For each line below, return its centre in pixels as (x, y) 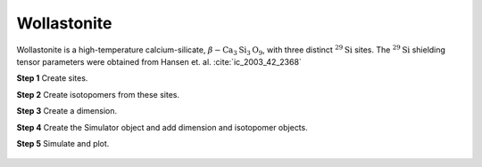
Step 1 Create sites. (52, 78)
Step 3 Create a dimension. (67, 111)
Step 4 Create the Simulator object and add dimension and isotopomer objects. (162, 127)
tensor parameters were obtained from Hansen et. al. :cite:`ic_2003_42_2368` (159, 61)
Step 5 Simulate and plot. (63, 143)
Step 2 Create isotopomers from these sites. (98, 94)
